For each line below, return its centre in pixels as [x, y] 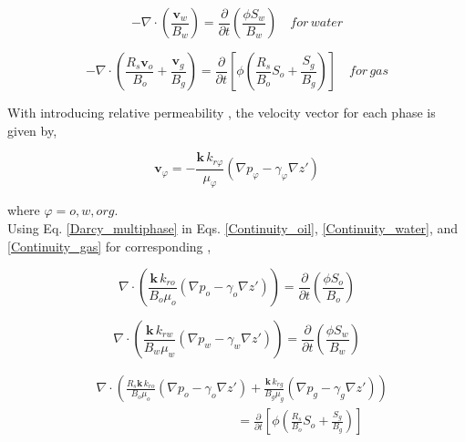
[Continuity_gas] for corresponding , [109, 246]
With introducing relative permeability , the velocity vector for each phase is [222, 112]
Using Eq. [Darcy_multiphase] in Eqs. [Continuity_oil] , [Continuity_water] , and [233, 228]
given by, [32, 130]
